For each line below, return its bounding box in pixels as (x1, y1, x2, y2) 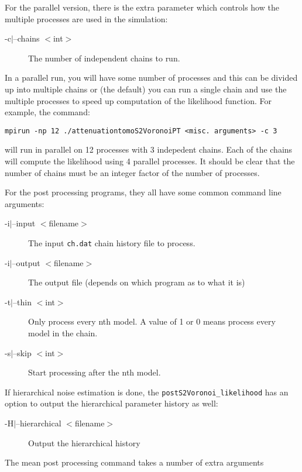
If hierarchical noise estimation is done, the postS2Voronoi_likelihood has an (5, 385, 289, 398)
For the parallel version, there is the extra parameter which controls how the (5, 1, 279, 13)
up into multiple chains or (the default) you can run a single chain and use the (5, 82, 287, 95)
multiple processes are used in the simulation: (5, 12, 168, 25)
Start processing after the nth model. (28, 366, 161, 378)
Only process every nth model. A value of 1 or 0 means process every (28, 315, 276, 328)
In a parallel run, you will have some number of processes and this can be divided (5, 71, 298, 84)
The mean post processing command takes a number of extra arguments (5, 456, 264, 468)
